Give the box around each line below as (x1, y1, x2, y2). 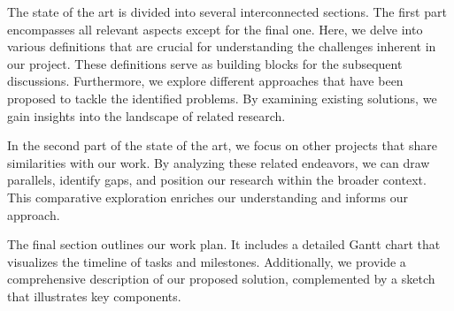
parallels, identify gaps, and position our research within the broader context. (7, 171, 427, 189)
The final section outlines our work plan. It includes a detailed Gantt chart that (7, 235, 441, 254)
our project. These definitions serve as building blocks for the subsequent (7, 54, 403, 72)
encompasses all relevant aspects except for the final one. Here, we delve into (7, 19, 423, 38)
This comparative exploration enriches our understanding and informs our (7, 187, 408, 206)
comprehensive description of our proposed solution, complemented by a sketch (7, 269, 435, 288)
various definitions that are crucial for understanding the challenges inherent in (7, 37, 436, 56)
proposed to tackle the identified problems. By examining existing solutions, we (7, 88, 437, 107)
